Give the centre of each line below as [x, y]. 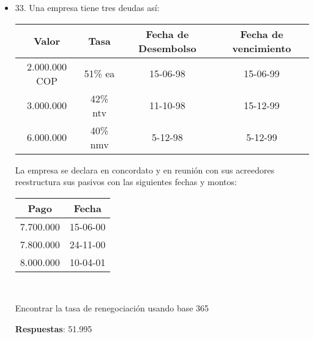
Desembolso [167, 48]
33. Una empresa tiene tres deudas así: [87, 7]
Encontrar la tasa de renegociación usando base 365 [112, 308]
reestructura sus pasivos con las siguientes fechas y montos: [126, 182]
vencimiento [262, 48]
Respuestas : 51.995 [54, 328]
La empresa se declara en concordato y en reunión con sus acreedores [145, 169]
